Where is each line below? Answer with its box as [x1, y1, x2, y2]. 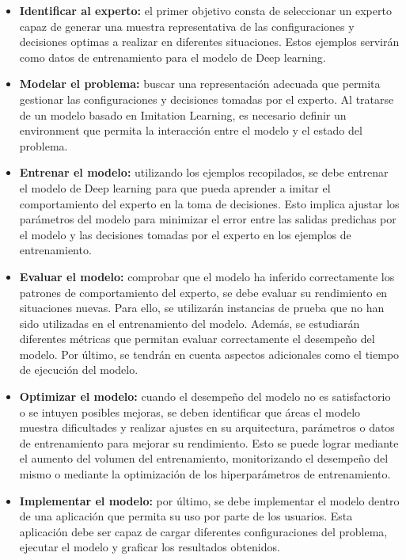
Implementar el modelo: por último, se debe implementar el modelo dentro [19, 492, 400, 509]
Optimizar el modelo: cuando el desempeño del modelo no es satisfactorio [19, 388, 391, 405]
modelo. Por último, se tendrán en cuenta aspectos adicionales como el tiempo [19, 345, 400, 362]
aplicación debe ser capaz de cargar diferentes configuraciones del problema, [19, 523, 388, 539]
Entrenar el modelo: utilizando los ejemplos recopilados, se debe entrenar [19, 164, 389, 181]
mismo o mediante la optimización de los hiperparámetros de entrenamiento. [19, 466, 391, 482]
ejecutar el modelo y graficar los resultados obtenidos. [19, 539, 280, 555]
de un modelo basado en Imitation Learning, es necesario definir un [19, 106, 347, 123]
